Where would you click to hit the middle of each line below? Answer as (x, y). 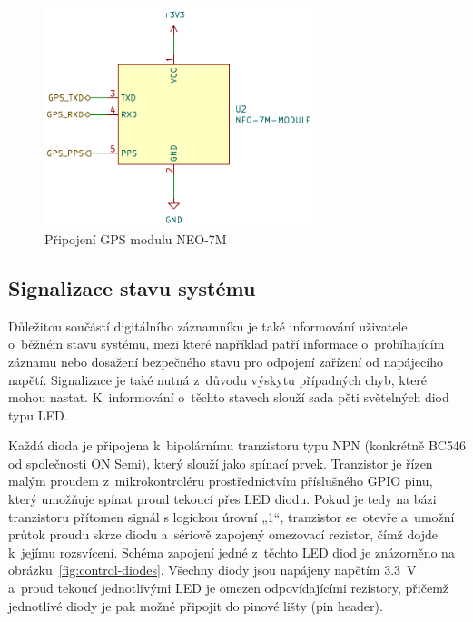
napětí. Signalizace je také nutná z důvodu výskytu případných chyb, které (218, 379)
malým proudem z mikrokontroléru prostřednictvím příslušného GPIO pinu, (221, 481)
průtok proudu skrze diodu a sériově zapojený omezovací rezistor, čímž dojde (223, 534)
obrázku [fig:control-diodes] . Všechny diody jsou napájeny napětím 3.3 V (212, 570)
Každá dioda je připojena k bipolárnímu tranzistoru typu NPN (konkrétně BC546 (237, 445)
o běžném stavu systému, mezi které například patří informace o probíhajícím (227, 344)
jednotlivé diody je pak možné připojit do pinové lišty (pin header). (196, 605)
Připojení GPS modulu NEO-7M (136, 238)
